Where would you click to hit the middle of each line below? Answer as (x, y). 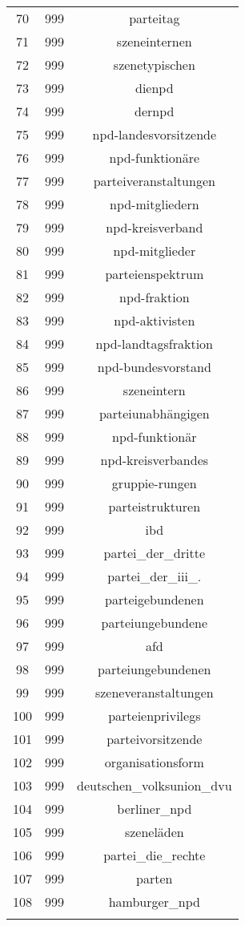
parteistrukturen (155, 506)
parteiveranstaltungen (154, 181)
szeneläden (154, 832)
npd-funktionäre (155, 158)
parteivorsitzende (155, 739)
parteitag (155, 18)
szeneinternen (154, 41)
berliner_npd (155, 809)
